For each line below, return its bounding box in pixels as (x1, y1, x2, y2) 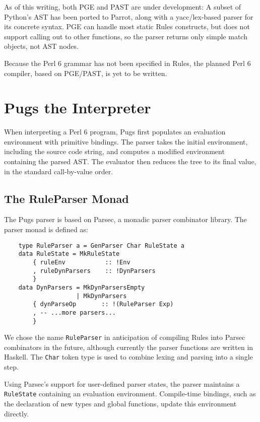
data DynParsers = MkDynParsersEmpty (18, 284, 145, 291)
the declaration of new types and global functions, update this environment (4, 398, 237, 408)
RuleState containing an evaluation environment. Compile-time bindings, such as (4, 388, 256, 399)
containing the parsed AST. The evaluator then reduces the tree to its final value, (4, 156, 256, 167)
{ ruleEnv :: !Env (33, 258, 131, 266)
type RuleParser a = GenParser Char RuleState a (18, 242, 184, 249)
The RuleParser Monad (4, 190, 129, 206)
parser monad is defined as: (4, 224, 88, 235)
